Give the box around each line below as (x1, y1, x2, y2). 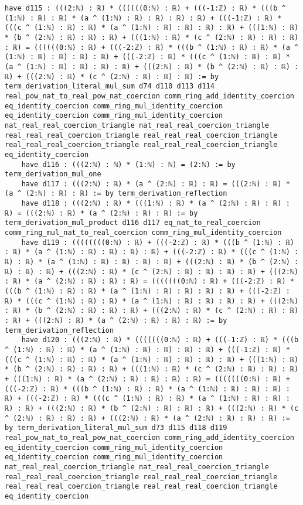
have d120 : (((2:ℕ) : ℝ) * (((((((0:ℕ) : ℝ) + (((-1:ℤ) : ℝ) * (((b (21, 336, 299, 344)
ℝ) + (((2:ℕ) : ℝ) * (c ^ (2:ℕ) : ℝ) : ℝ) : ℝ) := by (5, 72, 219, 81)
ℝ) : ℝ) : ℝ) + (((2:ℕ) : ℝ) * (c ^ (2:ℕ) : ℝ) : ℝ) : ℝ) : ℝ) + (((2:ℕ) (5, 267, 299, 276)
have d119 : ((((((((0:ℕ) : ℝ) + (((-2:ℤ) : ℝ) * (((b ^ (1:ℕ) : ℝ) (21, 238, 294, 247)
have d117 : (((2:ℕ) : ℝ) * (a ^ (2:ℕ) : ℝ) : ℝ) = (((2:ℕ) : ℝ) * (21, 179, 290, 188)
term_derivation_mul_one (5, 170, 101, 179)
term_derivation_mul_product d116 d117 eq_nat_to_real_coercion (5, 219, 261, 227)
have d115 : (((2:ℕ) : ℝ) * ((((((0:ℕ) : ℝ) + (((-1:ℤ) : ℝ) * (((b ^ (5, 4, 286, 12)
